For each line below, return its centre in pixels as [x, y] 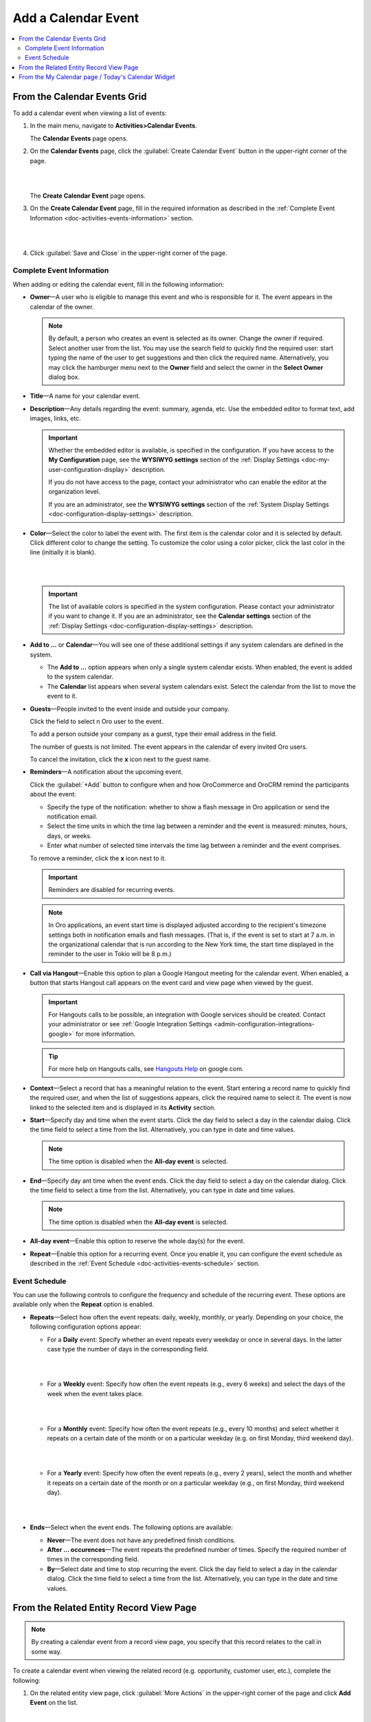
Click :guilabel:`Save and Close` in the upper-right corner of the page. [128, 253]
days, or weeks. [69, 836]
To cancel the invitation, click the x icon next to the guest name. [120, 759]
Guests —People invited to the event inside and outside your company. [130, 709]
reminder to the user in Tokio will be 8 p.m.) [110, 954]
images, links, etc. [56, 418]
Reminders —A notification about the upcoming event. [106, 772]
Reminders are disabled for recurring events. [112, 890]
